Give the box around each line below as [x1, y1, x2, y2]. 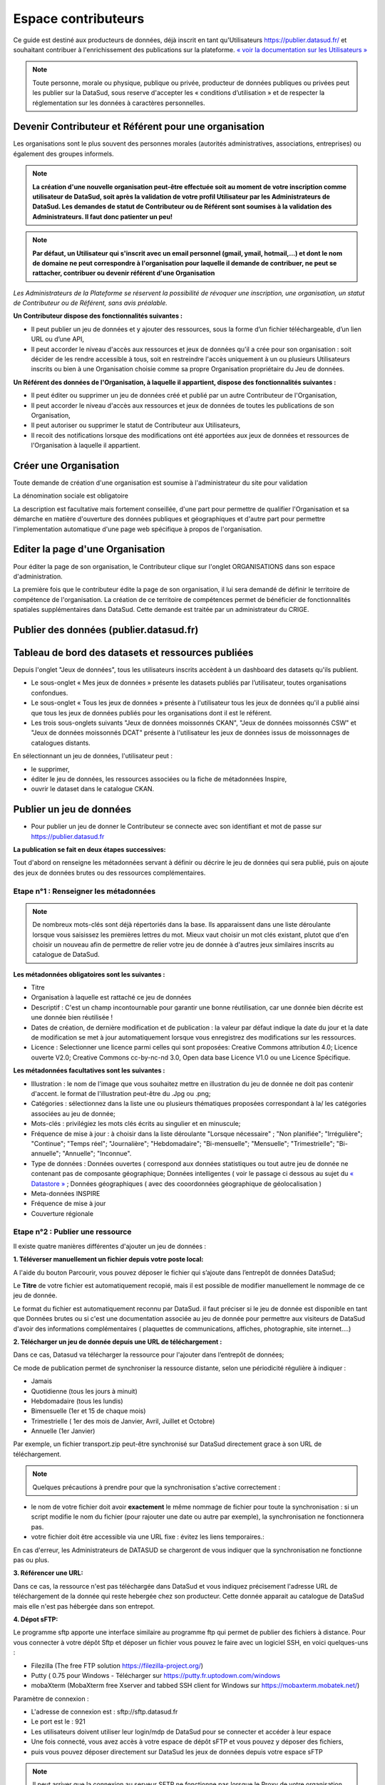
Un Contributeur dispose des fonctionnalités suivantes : [13, 311, 183, 321]
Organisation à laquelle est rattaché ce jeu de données [31, 993, 192, 1002]
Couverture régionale [31, 1209, 94, 1217]
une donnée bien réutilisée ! [31, 1013, 113, 1022]
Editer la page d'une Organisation [13, 543, 165, 555]
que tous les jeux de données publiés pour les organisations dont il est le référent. [31, 708, 272, 717]
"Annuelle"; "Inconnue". [62, 1150, 132, 1158]
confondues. [31, 688, 68, 697]
